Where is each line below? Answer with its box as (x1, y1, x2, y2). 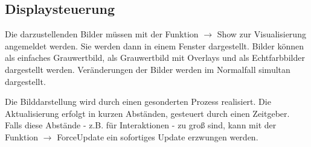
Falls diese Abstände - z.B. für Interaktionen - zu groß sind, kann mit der (5, 119, 277, 131)
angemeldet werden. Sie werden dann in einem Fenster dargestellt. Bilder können (5, 39, 304, 52)
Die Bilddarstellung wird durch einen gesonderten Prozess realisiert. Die (5, 95, 271, 108)
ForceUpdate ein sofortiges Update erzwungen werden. (57, 130, 258, 143)
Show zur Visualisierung (217, 28, 306, 40)
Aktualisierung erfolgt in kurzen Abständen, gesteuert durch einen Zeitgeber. (5, 107, 290, 119)
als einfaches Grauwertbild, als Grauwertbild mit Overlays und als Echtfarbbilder (5, 51, 305, 64)
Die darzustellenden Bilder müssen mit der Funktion (5, 28, 199, 40)
